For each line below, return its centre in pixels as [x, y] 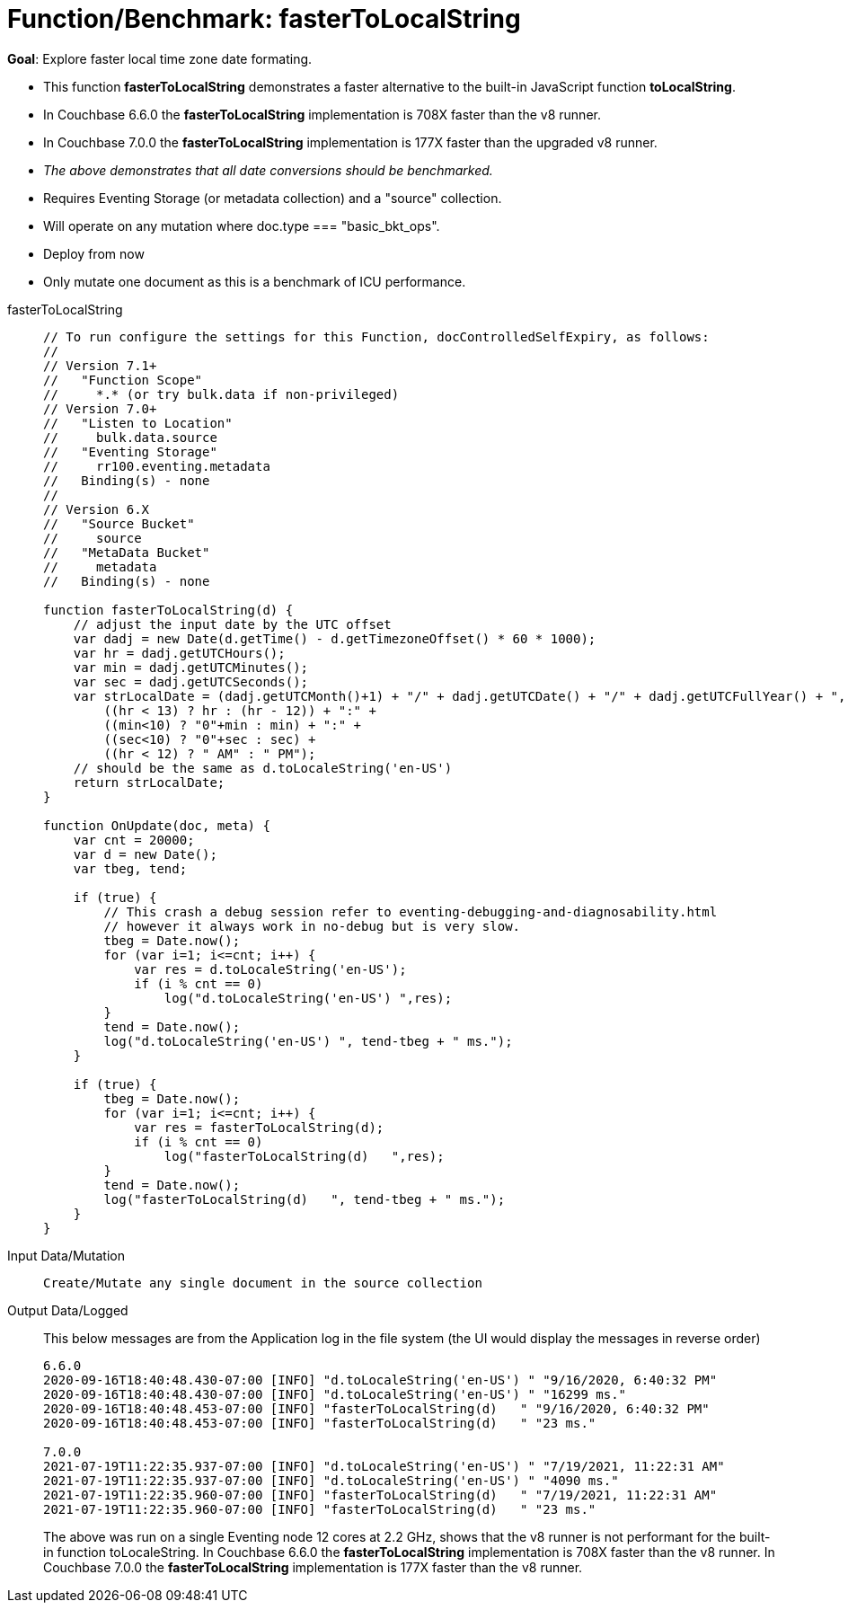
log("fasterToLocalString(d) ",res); [304, 1156]
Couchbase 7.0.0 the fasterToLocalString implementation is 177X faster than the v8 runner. [313, 1567]
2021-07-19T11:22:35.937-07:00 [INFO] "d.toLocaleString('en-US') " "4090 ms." [331, 1480]
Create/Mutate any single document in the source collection [263, 1283]
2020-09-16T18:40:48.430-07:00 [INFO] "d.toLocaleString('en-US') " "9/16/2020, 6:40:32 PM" [380, 1380]
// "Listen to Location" [138, 423]
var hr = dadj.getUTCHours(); [179, 653]
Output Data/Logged [68, 1310]
